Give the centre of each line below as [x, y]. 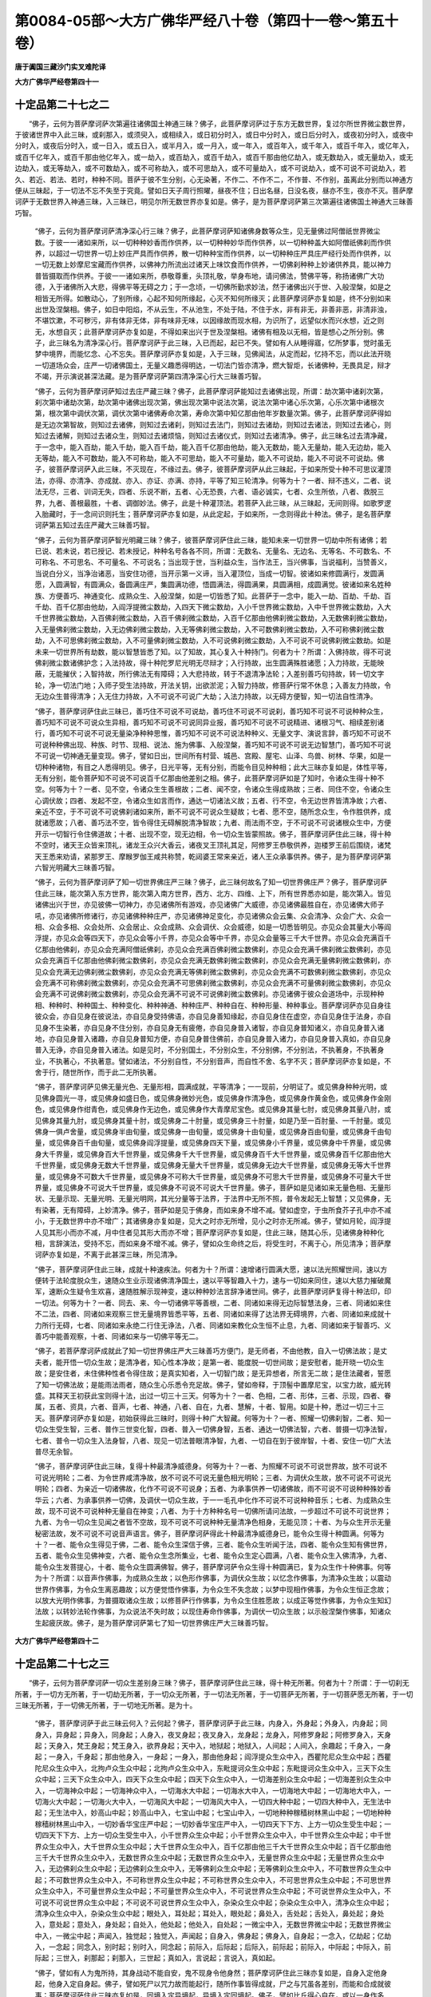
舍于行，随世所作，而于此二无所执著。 [98, 1072]
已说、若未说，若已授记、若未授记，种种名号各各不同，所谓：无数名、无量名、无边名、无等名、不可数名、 [210, 551]
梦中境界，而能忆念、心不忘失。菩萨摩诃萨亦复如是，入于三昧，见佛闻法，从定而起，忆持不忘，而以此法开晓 [213, 354]
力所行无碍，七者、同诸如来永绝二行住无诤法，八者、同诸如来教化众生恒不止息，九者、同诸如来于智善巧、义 [213, 1325]
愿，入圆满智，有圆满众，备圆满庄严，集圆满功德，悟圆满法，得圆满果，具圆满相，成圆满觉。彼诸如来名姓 [210, 585]
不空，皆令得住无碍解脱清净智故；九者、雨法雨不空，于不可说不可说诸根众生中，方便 [251, 823]
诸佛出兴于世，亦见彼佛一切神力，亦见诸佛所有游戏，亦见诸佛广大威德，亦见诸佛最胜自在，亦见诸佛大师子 [210, 905]
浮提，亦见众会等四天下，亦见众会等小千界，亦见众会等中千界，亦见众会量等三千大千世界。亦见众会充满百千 [213, 938]
